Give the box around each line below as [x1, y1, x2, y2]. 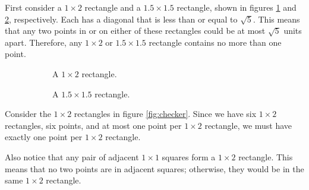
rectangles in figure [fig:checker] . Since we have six [74, 107, 257, 120]
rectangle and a [84, 1, 141, 13]
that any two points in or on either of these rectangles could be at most [5, 24, 266, 37]
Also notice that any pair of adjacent [5, 150, 139, 163]
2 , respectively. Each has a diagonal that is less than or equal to [5, 12, 238, 25]
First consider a [5, 1, 62, 13]
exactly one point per [5, 131, 83, 143]
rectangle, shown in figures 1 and [176, 1, 297, 13]
